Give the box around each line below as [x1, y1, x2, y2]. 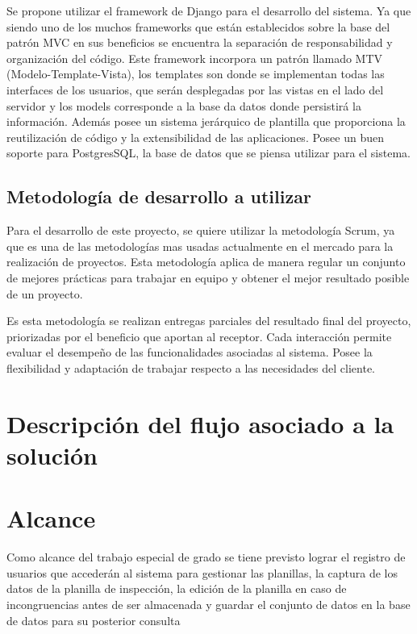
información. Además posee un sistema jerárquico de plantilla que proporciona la [6, 113, 406, 130]
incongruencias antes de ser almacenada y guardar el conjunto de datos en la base [6, 595, 411, 612]
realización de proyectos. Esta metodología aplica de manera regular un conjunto [6, 253, 406, 270]
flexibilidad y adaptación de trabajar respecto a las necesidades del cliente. [6, 359, 375, 376]
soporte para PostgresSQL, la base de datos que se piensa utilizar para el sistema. [6, 144, 411, 161]
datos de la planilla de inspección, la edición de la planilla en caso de [6, 580, 347, 597]
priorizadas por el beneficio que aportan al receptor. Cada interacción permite [6, 327, 392, 344]
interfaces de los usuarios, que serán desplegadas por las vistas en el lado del [6, 81, 384, 98]
